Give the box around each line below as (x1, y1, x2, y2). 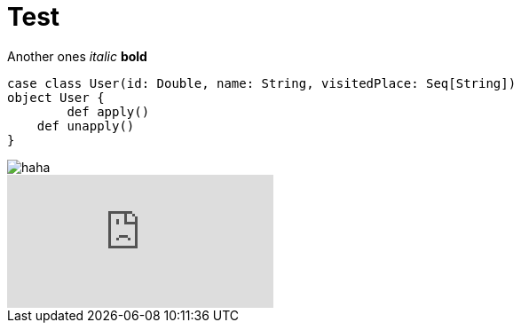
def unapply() (36, 118, 135, 133)
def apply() (67, 104, 150, 119)
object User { (7, 90, 105, 105)
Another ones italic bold (7, 48, 147, 64)
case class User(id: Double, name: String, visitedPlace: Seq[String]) (7, 75, 517, 90)
